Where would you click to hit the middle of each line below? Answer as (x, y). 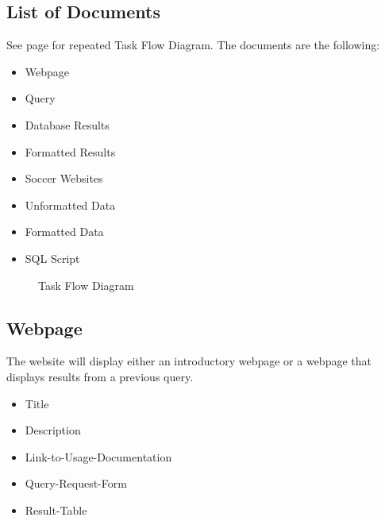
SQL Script (52, 258)
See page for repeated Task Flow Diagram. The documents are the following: (193, 45)
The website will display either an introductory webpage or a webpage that (189, 361)
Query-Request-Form (76, 483)
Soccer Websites (64, 178)
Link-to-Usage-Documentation (98, 456)
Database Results (67, 124)
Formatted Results (70, 151)
